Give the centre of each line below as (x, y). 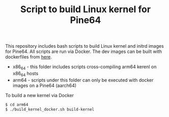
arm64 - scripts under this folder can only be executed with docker (83, 80)
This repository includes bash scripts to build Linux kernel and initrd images (84, 46)
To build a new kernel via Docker (39, 95)
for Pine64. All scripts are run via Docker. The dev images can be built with (83, 51)
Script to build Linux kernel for (86, 9)
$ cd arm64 (17, 105)
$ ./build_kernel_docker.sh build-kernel (50, 109)
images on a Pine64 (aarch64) (45, 85)
